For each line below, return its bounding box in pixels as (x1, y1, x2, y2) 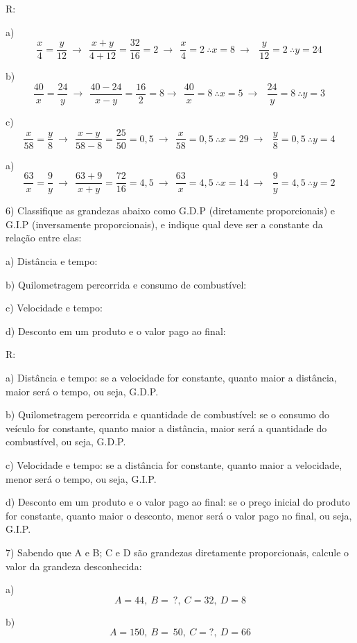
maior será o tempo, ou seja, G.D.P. (6, 384, 159, 398)
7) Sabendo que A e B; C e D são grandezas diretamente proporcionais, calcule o (6, 545, 349, 559)
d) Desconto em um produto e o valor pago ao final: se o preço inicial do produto (6, 495, 351, 509)
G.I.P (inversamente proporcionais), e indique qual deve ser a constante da (6, 216, 323, 231)
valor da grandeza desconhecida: (6, 558, 142, 573)
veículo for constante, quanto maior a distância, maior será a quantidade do (6, 420, 327, 435)
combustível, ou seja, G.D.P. (6, 434, 126, 449)
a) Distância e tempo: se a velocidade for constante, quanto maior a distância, (6, 370, 337, 384)
